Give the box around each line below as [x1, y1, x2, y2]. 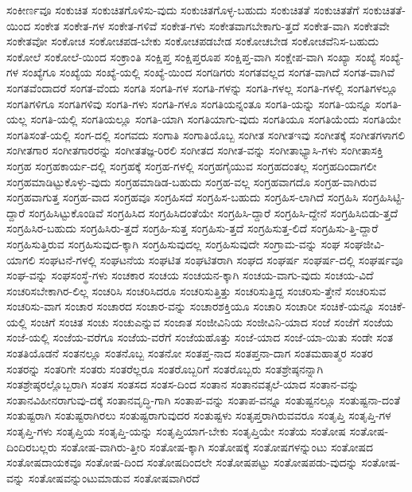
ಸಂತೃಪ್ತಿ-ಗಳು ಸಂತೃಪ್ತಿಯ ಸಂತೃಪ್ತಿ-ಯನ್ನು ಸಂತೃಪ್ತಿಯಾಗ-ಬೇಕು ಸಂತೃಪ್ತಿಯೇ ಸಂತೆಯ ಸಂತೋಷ [6, 423, 346, 439]
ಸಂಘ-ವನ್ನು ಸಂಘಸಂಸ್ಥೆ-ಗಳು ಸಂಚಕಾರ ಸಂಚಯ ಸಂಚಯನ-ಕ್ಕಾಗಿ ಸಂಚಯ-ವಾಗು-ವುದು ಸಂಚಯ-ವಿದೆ [6, 267, 374, 283]
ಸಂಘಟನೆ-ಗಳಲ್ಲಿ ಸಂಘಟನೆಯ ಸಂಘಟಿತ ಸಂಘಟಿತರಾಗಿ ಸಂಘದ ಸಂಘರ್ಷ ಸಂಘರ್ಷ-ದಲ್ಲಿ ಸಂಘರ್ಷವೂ [39, 251, 403, 267]
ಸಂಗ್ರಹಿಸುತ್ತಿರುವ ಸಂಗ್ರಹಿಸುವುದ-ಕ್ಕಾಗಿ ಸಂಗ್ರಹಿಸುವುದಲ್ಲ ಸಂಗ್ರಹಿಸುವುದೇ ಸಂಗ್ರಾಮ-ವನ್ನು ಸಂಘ [6, 235, 340, 252]
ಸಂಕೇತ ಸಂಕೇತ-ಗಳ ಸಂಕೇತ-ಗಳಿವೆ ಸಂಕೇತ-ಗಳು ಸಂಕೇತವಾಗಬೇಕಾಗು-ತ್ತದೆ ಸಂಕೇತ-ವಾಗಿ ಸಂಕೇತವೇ [33, 17, 390, 33]
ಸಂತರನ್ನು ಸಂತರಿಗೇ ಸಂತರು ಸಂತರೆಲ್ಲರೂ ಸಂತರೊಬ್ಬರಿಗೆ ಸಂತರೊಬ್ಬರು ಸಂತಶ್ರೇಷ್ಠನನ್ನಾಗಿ [6, 360, 324, 377]
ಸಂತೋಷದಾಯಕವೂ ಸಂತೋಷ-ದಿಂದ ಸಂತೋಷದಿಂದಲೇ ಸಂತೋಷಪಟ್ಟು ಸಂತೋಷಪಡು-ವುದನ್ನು [6, 454, 358, 471]
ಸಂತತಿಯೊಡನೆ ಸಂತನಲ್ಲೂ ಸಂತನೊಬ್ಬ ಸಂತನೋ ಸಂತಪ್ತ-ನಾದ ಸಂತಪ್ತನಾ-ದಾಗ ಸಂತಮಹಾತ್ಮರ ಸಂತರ [6, 345, 373, 361]
